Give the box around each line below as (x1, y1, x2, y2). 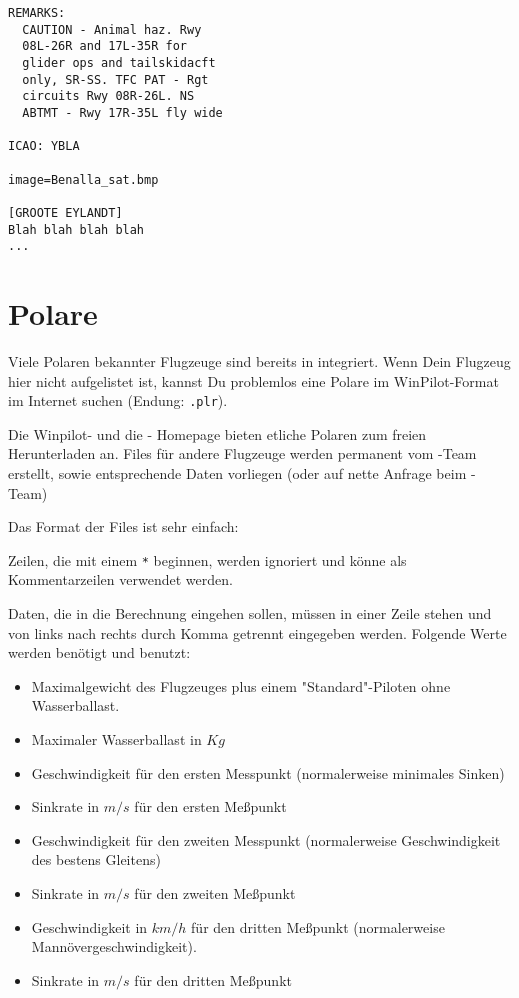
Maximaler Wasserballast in (31, 729, 202, 749)
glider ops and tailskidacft (22, 55, 216, 70)
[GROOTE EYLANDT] (8, 205, 123, 220)
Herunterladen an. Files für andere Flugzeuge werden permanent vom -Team (8, 443, 477, 464)
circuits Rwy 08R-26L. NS (22, 89, 195, 104)
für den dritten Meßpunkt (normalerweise (191, 916, 445, 937)
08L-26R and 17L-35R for (22, 39, 187, 54)
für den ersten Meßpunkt (134, 796, 287, 817)
